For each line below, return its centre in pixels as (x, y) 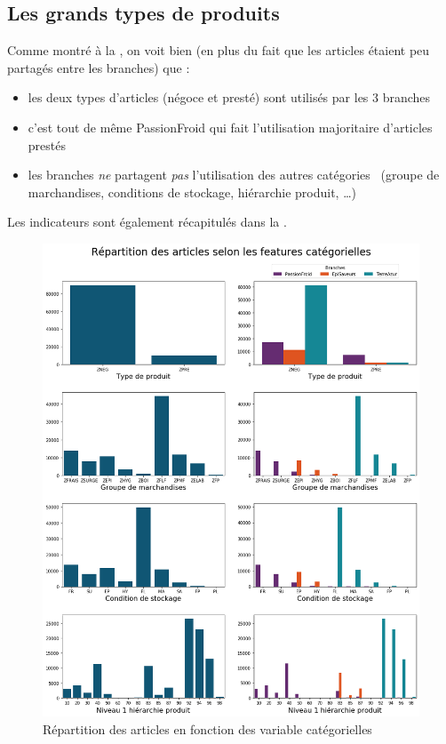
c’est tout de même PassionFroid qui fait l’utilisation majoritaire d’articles (230, 127)
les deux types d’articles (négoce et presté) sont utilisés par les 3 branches (229, 97)
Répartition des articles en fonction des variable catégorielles (207, 728)
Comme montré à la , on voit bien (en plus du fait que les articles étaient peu (219, 50)
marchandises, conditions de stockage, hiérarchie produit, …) (192, 192)
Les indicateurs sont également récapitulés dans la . (147, 222)
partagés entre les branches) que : (99, 67)
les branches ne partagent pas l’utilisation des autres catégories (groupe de (234, 175)
